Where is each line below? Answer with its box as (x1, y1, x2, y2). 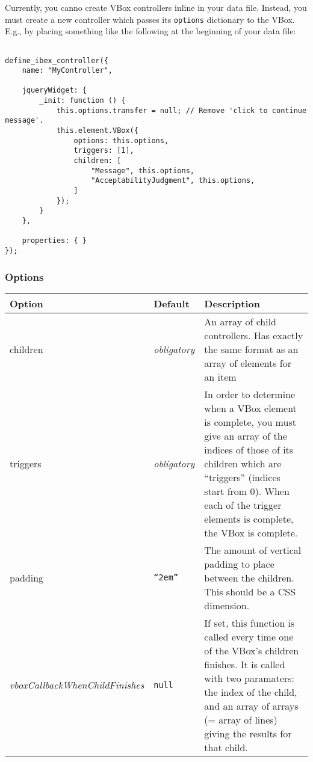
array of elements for (204, 355, 291, 370)
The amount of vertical (204, 542, 302, 557)
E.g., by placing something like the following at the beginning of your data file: (5, 25, 296, 37)
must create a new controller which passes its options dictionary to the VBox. (5, 13, 295, 25)
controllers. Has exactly (204, 328, 303, 342)
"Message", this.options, (91, 166, 194, 175)
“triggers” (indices (204, 470, 280, 484)
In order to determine (204, 387, 296, 401)
